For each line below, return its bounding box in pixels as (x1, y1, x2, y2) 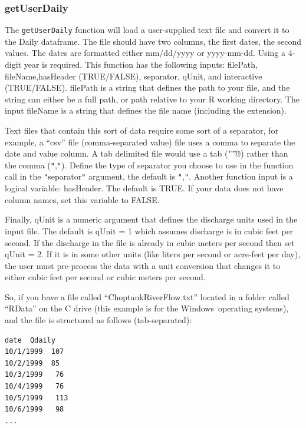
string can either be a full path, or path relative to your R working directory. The (5, 92, 300, 105)
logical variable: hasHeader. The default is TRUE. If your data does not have (5, 182, 284, 194)
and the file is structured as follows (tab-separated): (5, 314, 192, 326)
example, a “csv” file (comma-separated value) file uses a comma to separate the (5, 135, 295, 148)
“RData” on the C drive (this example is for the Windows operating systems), (5, 302, 289, 314)
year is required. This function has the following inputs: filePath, (24, 58, 258, 71)
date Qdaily (5, 336, 55, 344)
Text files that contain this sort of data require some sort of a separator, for (5, 124, 278, 137)
